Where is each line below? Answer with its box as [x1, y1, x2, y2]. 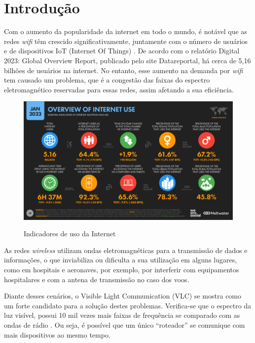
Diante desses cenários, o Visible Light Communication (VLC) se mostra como [4, 291, 242, 301]
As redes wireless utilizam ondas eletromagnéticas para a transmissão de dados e [4, 245, 248, 255]
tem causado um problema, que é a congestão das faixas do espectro [4, 75, 210, 85]
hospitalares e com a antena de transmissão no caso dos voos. [4, 274, 189, 284]
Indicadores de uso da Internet [24, 228, 116, 239]
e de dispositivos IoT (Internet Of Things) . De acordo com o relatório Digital [4, 45, 240, 56]
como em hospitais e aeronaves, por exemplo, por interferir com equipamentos [4, 264, 239, 274]
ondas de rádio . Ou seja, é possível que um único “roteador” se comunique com [4, 319, 245, 330]
